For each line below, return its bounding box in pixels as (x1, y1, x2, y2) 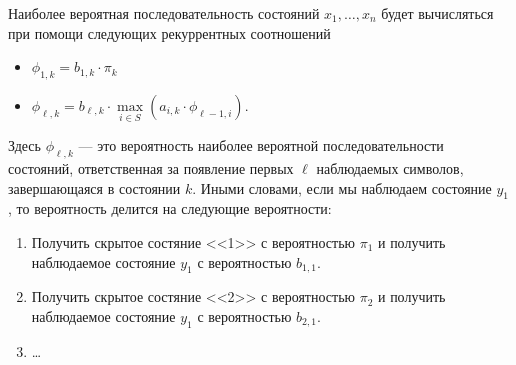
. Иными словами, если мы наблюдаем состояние (192, 177, 492, 198)
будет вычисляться (381, 3, 494, 23)
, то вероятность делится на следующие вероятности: (8, 198, 332, 219)
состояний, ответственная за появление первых (8, 158, 294, 178)
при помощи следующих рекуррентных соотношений (8, 22, 331, 43)
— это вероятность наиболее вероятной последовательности (78, 135, 444, 156)
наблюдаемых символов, (316, 158, 464, 178)
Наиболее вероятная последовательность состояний (8, 3, 320, 23)
